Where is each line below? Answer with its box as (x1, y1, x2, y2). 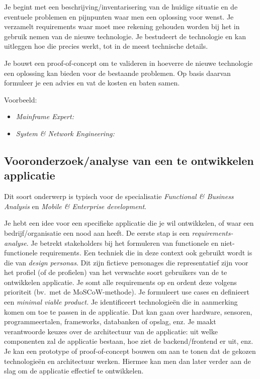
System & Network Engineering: (16, 128, 115, 138)
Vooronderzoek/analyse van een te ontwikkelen (4, 152, 254, 168)
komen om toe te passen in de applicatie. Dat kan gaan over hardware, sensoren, (4, 306, 252, 317)
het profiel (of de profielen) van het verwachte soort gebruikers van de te (4, 267, 227, 277)
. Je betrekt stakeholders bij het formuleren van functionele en (26, 237, 218, 248)
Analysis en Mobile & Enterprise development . (4, 201, 146, 211)
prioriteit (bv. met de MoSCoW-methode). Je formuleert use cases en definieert (4, 287, 249, 297)
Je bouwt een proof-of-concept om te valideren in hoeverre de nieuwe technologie (4, 57, 253, 68)
